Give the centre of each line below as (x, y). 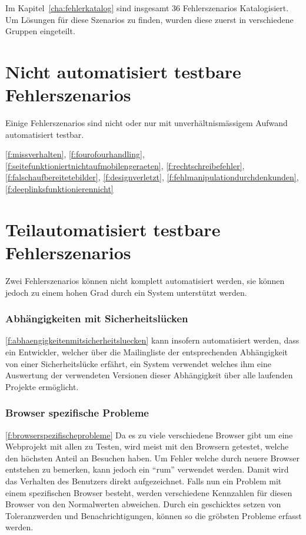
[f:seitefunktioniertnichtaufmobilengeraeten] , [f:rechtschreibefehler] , (125, 165)
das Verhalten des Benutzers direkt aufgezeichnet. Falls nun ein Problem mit (144, 480)
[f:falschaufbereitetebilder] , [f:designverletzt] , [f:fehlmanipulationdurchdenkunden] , (152, 177)
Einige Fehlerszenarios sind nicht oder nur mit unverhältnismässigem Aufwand (147, 123)
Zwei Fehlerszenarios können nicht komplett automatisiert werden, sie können (145, 280)
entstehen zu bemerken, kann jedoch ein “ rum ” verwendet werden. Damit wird (147, 469)
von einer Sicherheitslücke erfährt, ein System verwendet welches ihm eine (138, 363)
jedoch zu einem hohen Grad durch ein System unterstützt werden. (126, 292)
